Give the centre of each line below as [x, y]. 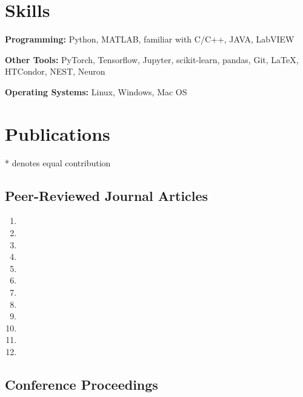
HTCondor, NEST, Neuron [55, 71]
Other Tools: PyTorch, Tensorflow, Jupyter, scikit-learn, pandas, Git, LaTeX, [152, 59]
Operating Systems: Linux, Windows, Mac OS [96, 91]
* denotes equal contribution [58, 162]
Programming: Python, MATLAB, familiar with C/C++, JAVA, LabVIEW [150, 39]
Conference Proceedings [82, 384]
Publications [58, 133]
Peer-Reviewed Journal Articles [107, 195]
